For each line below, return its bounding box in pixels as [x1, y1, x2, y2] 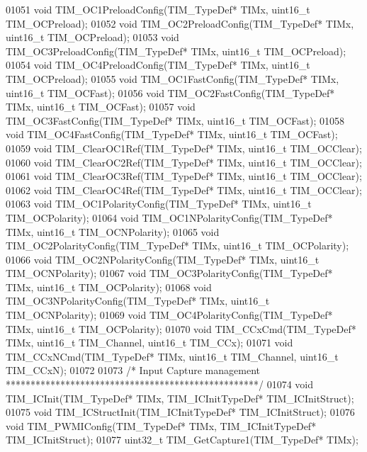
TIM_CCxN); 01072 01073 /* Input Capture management [6, 363, 260, 378]
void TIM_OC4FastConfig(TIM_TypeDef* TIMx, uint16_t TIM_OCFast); [6, 127, 338, 142]
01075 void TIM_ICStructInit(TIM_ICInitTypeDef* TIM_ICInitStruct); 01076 [6, 405, 355, 419]
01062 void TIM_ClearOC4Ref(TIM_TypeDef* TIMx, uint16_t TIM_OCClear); [6, 182, 362, 197]
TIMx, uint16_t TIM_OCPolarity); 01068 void [6, 279, 212, 294]
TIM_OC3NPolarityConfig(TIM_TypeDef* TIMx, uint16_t [6, 293, 270, 308]
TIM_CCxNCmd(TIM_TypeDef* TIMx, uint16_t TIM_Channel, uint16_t [6, 349, 339, 363]
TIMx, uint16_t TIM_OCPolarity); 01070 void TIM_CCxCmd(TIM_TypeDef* [6, 321, 356, 336]
